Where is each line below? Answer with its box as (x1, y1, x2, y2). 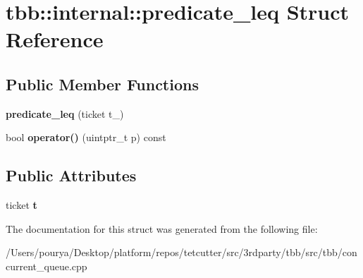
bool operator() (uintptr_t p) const (6, 130, 166, 145)
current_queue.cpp (6, 258, 87, 273)
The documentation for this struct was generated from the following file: (6, 221, 318, 236)
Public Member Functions (6, 73, 199, 95)
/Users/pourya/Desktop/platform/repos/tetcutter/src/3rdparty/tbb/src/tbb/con (6, 245, 357, 260)
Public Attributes (6, 164, 137, 186)
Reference (6, 25, 104, 54)
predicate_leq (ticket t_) (6, 106, 124, 121)
